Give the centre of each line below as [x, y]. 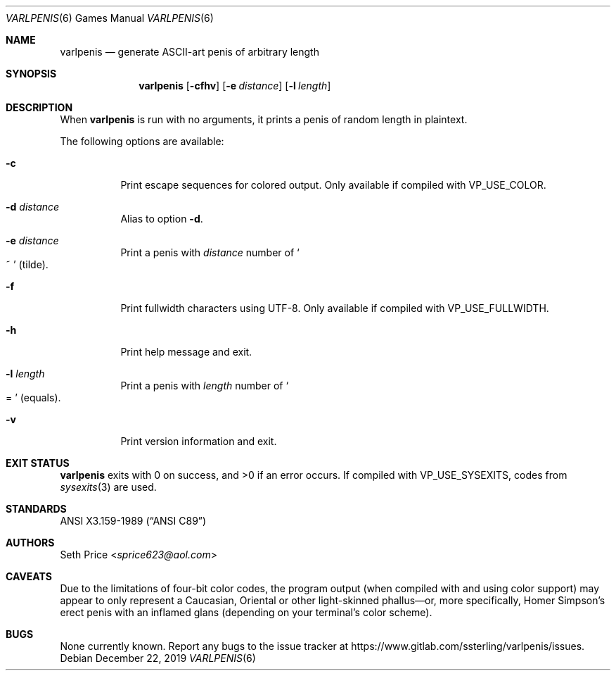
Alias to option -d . [162, 219]
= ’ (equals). [33, 398]
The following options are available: [142, 141]
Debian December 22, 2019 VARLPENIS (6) [158, 658]
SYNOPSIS [31, 74]
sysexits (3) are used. [108, 487]
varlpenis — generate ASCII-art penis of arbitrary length [190, 52]
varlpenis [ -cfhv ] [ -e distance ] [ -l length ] [235, 86]
